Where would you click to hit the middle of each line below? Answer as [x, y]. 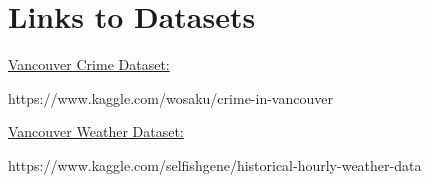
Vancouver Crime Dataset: [89, 64]
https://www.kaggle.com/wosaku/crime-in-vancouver [170, 97]
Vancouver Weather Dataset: [96, 131]
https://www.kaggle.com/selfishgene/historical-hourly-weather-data [215, 164]
